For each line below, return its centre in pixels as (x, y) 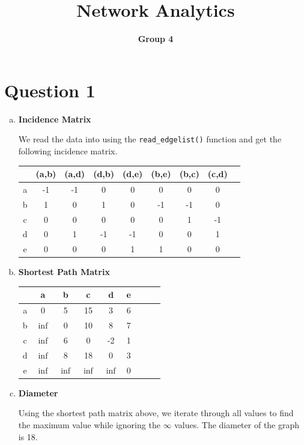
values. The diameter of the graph (237, 424)
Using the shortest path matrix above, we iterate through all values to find (156, 413)
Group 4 (156, 39)
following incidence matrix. (68, 150)
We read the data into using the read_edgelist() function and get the (150, 139)
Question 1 (50, 90)
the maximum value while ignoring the (89, 424)
